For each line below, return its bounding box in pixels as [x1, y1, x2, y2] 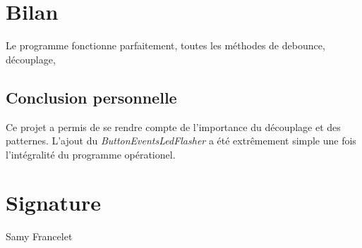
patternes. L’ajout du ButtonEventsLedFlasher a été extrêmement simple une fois [6, 133, 356, 148]
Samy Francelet [6, 229, 73, 244]
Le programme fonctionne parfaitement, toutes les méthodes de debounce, [6, 38, 325, 53]
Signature [6, 188, 101, 217]
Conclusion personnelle [6, 86, 177, 108]
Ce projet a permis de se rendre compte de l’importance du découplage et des [6, 119, 341, 134]
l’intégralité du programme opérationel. [6, 147, 176, 161]
